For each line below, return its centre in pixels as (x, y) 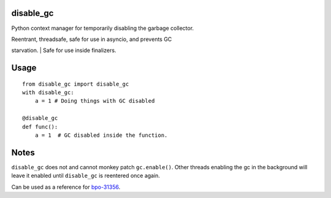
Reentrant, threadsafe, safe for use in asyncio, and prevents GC (92, 39)
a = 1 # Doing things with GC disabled (95, 101)
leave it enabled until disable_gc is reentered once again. (86, 176)
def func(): (40, 127)
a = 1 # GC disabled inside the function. (101, 135)
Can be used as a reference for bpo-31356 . (66, 187)
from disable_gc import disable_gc (76, 84)
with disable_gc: (48, 93)
